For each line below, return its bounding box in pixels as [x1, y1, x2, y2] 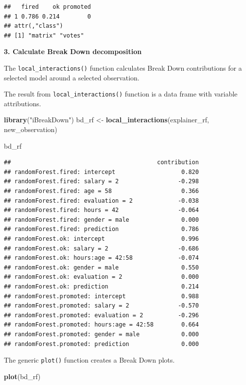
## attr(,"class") [4, 22, 63, 30]
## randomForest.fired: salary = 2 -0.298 [4, 178, 199, 185]
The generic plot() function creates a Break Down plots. [4, 355, 175, 365]
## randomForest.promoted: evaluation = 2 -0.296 [4, 311, 199, 319]
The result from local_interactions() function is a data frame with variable [4, 89, 238, 99]
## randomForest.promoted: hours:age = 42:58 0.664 [4, 321, 199, 328]
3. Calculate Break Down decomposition [4, 46, 142, 57]
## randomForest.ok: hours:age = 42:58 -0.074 [4, 254, 199, 262]
